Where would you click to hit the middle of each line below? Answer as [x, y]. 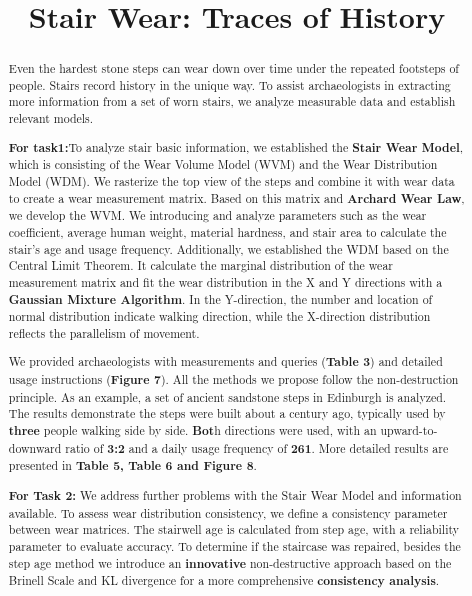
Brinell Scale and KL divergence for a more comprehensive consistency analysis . [224, 581]
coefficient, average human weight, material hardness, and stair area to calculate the [227, 231]
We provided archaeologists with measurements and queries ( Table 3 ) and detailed [225, 362]
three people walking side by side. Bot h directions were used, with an [192, 431]
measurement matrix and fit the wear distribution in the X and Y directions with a [225, 281]
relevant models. [51, 118]
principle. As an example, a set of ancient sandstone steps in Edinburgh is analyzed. [227, 396]
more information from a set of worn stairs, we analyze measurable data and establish [232, 101]
